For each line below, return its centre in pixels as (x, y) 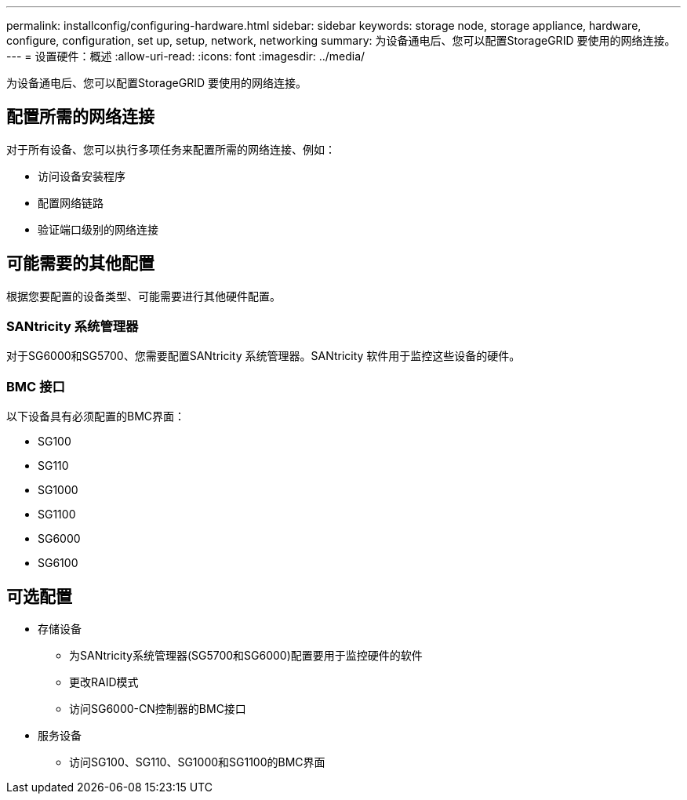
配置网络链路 (71, 202)
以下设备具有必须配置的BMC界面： (96, 416)
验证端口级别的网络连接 (98, 229)
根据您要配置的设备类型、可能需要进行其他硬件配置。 (144, 296)
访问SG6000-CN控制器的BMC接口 (158, 709)
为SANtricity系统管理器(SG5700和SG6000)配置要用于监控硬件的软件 (246, 656)
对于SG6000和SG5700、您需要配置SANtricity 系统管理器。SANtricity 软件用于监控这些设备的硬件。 (264, 356)
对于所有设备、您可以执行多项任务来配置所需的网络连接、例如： (171, 149)
